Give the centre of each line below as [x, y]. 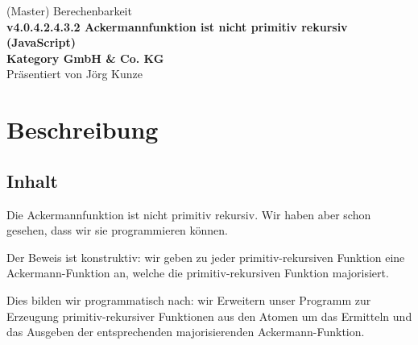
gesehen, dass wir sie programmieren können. [118, 230]
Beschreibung [83, 129]
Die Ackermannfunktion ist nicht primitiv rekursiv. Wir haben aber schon [189, 214]
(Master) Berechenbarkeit [69, 10]
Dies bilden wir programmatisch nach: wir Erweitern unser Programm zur [189, 299]
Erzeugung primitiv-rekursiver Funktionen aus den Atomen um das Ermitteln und [209, 316]
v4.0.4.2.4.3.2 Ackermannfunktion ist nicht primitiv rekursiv [177, 26]
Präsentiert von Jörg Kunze [74, 74]
